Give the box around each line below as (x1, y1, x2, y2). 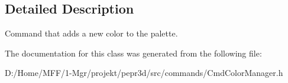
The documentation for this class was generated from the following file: (5, 47, 262, 59)
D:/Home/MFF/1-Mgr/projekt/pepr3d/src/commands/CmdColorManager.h (5, 67, 283, 79)
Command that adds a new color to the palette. (5, 27, 178, 39)
